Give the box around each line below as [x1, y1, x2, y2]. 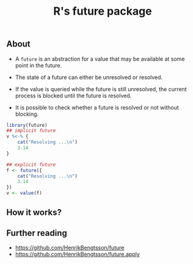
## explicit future [6, 161, 56, 168]
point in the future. [15, 61, 62, 69]
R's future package [53, 4, 152, 18]
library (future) [6, 122, 48, 128]
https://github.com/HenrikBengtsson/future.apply [15, 251, 140, 258]
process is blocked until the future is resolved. [15, 92, 132, 99]
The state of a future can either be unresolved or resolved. [15, 74, 163, 81]
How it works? [6, 207, 62, 217]
